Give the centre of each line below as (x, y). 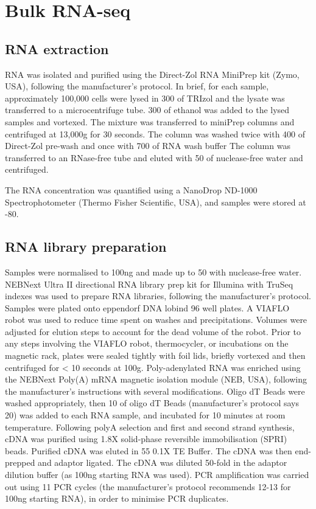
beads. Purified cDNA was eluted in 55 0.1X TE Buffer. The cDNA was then (149, 450)
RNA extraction (57, 48)
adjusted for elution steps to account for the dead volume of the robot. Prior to (153, 331)
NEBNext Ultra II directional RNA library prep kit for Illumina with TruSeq (149, 284)
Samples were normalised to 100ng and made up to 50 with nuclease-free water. (153, 272)
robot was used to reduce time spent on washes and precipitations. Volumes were (156, 320)
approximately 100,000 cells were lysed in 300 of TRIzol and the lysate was (145, 98)
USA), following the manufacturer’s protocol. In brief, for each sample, (137, 86)
